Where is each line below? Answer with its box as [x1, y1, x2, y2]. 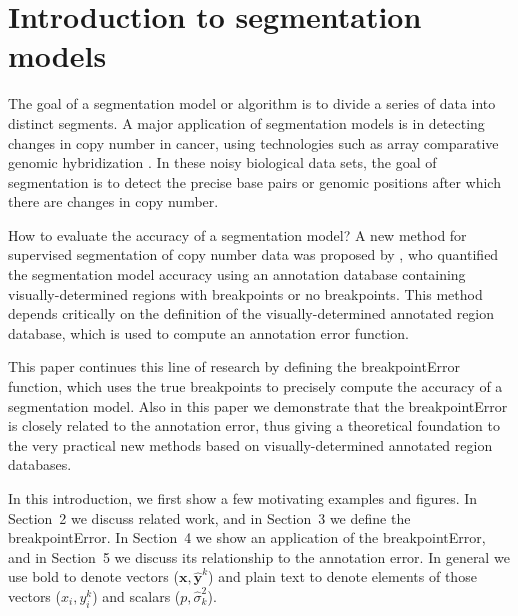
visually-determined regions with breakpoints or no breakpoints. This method [8, 283, 483, 304]
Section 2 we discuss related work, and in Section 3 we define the [8, 507, 411, 528]
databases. [8, 454, 72, 475]
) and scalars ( [92, 585, 181, 606]
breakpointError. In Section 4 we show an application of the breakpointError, [8, 527, 486, 548]
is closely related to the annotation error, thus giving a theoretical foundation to [8, 415, 501, 436]
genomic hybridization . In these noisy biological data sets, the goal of [8, 152, 437, 173]
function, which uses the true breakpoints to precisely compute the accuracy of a [8, 376, 503, 397]
